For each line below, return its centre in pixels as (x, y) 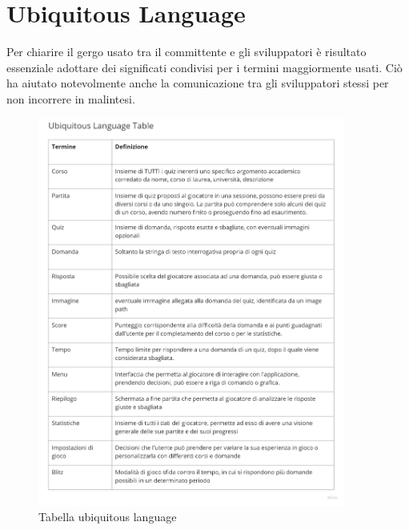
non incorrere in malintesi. (71, 98)
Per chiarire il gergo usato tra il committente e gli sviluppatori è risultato (186, 52)
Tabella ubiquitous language (108, 517)
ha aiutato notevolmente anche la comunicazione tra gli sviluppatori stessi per (198, 83)
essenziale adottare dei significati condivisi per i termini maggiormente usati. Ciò (204, 67)
